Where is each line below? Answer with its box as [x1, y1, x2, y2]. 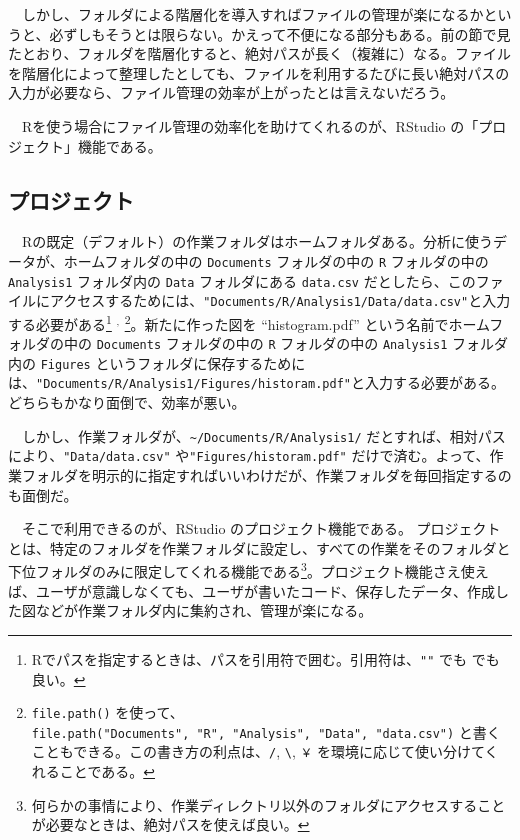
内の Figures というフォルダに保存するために [8, 352, 306, 373]
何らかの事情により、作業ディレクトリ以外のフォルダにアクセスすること [31, 794, 506, 815]
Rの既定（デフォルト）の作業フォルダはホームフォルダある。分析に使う [21, 231, 494, 252]
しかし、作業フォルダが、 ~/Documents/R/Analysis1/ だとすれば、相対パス [21, 425, 506, 446]
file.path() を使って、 [31, 702, 184, 723]
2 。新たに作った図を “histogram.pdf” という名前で [124, 310, 449, 334]
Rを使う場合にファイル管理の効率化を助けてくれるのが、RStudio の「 [21, 115, 479, 136]
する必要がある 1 [8, 310, 112, 334]
